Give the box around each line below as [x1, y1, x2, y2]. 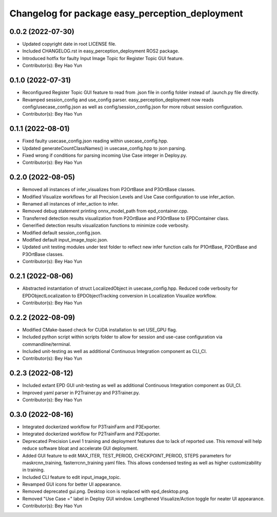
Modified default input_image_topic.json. [22, 237, 109, 243]
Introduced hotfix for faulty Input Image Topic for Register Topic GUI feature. [22, 55, 184, 61]
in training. [22, 467, 45, 473]
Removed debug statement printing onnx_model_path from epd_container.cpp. [22, 208, 189, 214]
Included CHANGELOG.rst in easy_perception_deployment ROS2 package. [22, 48, 180, 54]
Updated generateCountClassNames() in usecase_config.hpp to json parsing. [22, 145, 187, 151]
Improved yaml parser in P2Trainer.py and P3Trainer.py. [22, 390, 141, 396]
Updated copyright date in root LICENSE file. [22, 41, 116, 47]
